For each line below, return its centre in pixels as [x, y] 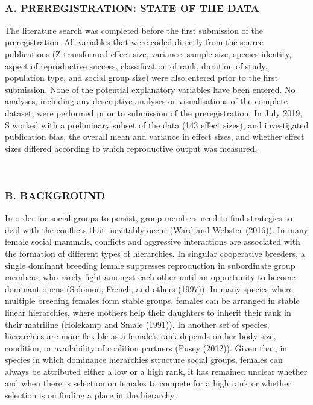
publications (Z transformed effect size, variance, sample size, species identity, [148, 54]
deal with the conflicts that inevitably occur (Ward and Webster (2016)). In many [156, 229]
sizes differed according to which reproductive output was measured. [131, 148]
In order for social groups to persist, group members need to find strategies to [149, 218]
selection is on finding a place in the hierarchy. [91, 395]
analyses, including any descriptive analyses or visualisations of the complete [146, 101]
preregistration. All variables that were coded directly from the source [134, 42]
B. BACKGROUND [55, 195]
